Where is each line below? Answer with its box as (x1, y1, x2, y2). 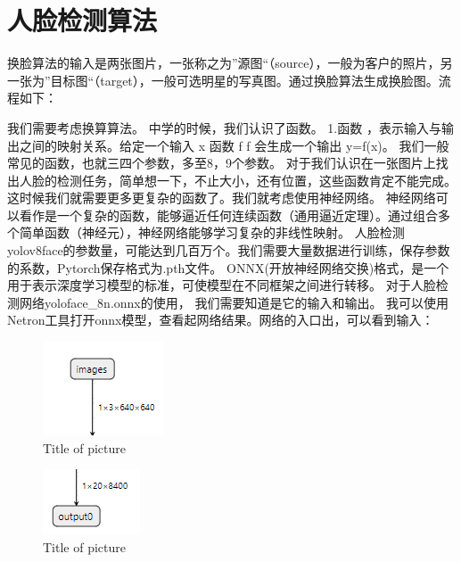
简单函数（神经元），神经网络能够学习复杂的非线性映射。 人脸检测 (19, 223, 405, 242)
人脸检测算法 (7, 2, 158, 38)
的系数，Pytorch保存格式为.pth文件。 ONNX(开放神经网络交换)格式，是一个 (7, 258, 449, 277)
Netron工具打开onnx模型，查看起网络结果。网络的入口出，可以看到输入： (7, 310, 434, 329)
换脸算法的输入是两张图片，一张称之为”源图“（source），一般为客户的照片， (7, 54, 440, 72)
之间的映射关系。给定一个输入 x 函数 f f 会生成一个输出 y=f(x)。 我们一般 (19, 136, 449, 154)
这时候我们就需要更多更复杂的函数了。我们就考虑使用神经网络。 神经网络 (7, 188, 436, 207)
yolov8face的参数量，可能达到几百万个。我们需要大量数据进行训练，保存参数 (7, 241, 450, 260)
